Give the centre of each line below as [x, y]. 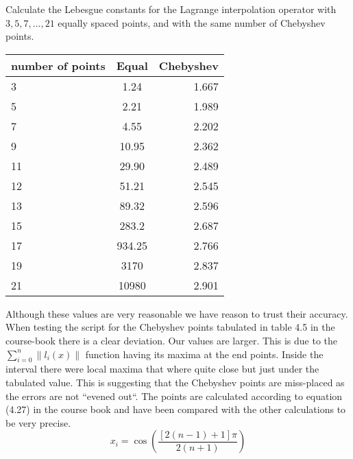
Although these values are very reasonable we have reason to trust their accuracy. [177, 313]
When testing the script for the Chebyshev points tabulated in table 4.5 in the [170, 327]
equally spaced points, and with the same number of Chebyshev [192, 22]
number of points [58, 65]
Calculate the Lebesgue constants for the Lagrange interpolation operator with [171, 9]
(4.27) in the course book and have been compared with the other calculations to [176, 409]
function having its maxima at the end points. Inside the [204, 354]
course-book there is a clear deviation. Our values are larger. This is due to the [172, 340]
